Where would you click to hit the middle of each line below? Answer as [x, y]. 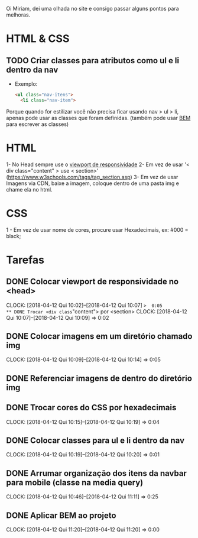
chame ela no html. [30, 189]
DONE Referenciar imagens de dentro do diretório [99, 378]
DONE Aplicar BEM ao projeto [61, 515]
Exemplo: [26, 84]
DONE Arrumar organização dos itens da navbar [97, 473]
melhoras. [18, 15]
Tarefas [25, 260]
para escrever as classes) [38, 124]
